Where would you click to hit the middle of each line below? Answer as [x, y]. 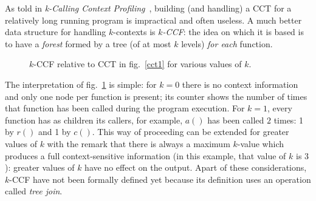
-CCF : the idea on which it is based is [233, 32]
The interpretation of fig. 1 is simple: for [81, 84]
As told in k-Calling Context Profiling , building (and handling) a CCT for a [148, 8]
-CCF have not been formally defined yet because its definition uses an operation [160, 179]
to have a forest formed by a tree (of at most [88, 43]
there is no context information [240, 84]
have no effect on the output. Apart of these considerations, [196, 167]
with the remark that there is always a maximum [139, 143]
